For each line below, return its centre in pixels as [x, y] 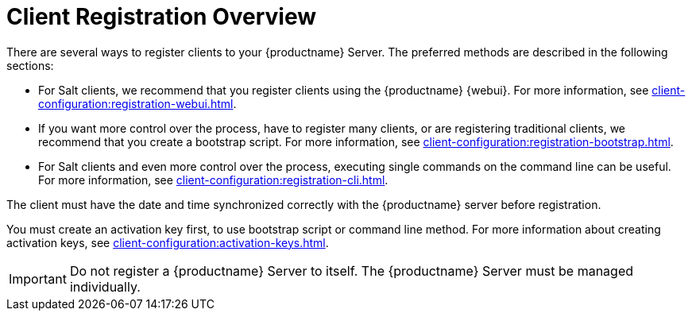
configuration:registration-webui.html [136, 103]
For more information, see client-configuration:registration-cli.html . [213, 180]
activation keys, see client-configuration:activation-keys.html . [168, 242]
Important [38, 278]
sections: [30, 65]
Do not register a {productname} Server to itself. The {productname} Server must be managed [352, 271]
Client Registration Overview [162, 17]
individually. [105, 286]
